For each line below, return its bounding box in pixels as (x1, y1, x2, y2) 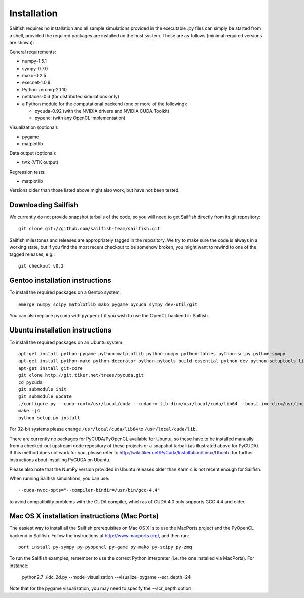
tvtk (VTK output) (22, 159, 59, 165)
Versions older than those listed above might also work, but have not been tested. (9, 187, 180, 193)
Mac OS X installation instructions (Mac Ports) (9, 512, 159, 520)
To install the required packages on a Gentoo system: (9, 289, 121, 295)
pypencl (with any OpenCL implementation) (34, 115, 126, 121)
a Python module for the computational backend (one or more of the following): (22, 101, 187, 107)
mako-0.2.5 (22, 72, 47, 78)
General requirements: (9, 49, 56, 55)
